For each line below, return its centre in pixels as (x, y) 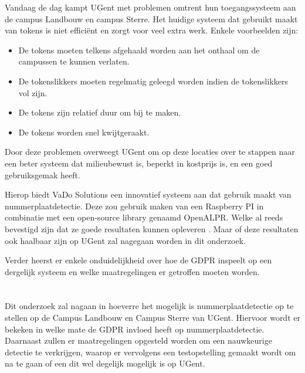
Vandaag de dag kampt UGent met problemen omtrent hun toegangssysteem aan (150, 7)
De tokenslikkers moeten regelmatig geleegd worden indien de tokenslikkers (153, 81)
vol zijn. (33, 92)
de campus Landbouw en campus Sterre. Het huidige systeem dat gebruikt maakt (151, 18)
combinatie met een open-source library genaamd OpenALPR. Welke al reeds (144, 217)
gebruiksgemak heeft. (43, 174)
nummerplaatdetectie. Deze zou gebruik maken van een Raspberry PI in (134, 206)
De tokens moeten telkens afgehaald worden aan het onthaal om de (139, 50)
